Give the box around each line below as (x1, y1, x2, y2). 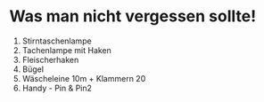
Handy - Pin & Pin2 (21, 82, 92, 93)
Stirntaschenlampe (21, 35, 92, 46)
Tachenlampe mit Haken (21, 44, 111, 55)
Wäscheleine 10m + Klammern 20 (21, 73, 146, 83)
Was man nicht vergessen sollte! (9, 6, 257, 27)
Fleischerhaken (21, 54, 79, 65)
